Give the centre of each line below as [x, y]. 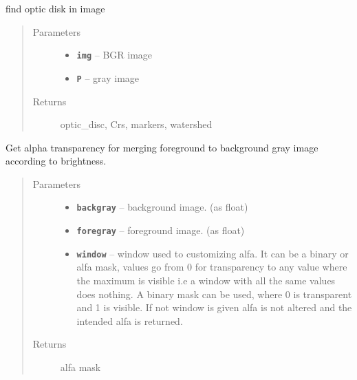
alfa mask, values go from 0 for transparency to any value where [212, 267]
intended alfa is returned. [130, 320]
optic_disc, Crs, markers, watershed [136, 124]
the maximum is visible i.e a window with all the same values [206, 281]
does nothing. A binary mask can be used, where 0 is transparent [214, 294]
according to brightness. [56, 161]
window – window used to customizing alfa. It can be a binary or [213, 253]
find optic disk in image [55, 8]
